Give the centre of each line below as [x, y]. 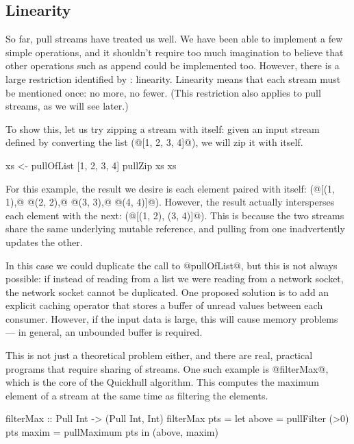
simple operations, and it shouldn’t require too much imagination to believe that [175, 52]
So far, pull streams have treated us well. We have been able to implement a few [174, 39]
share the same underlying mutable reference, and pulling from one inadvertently [175, 229]
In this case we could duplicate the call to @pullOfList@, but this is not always [172, 265]
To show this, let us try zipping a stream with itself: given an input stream [163, 128]
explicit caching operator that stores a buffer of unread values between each [164, 305]
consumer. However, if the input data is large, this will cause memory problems [172, 318]
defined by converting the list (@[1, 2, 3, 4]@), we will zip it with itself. [154, 142]
